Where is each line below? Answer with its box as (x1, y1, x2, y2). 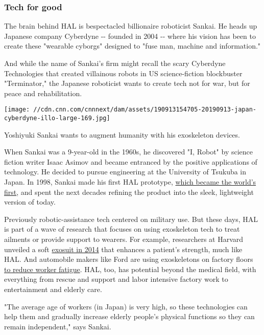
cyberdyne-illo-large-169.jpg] (4, 115, 110, 122)
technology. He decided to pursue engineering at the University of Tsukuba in (4, 166, 247, 177)
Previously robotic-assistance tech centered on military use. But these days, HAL (4, 213, 258, 224)
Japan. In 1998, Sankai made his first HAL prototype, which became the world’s (4, 176, 256, 187)
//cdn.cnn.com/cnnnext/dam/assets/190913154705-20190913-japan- (33, 106, 256, 114)
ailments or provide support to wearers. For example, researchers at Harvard (4, 234, 244, 244)
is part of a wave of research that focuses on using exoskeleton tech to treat (4, 224, 240, 234)
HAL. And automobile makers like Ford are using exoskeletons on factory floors (4, 254, 253, 264)
